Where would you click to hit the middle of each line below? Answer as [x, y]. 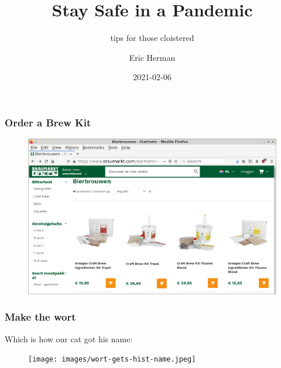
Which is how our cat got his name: [69, 338]
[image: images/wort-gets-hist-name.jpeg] [112, 360]
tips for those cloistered [152, 38]
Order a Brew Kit [48, 122]
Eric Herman [152, 57]
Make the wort [40, 317]
